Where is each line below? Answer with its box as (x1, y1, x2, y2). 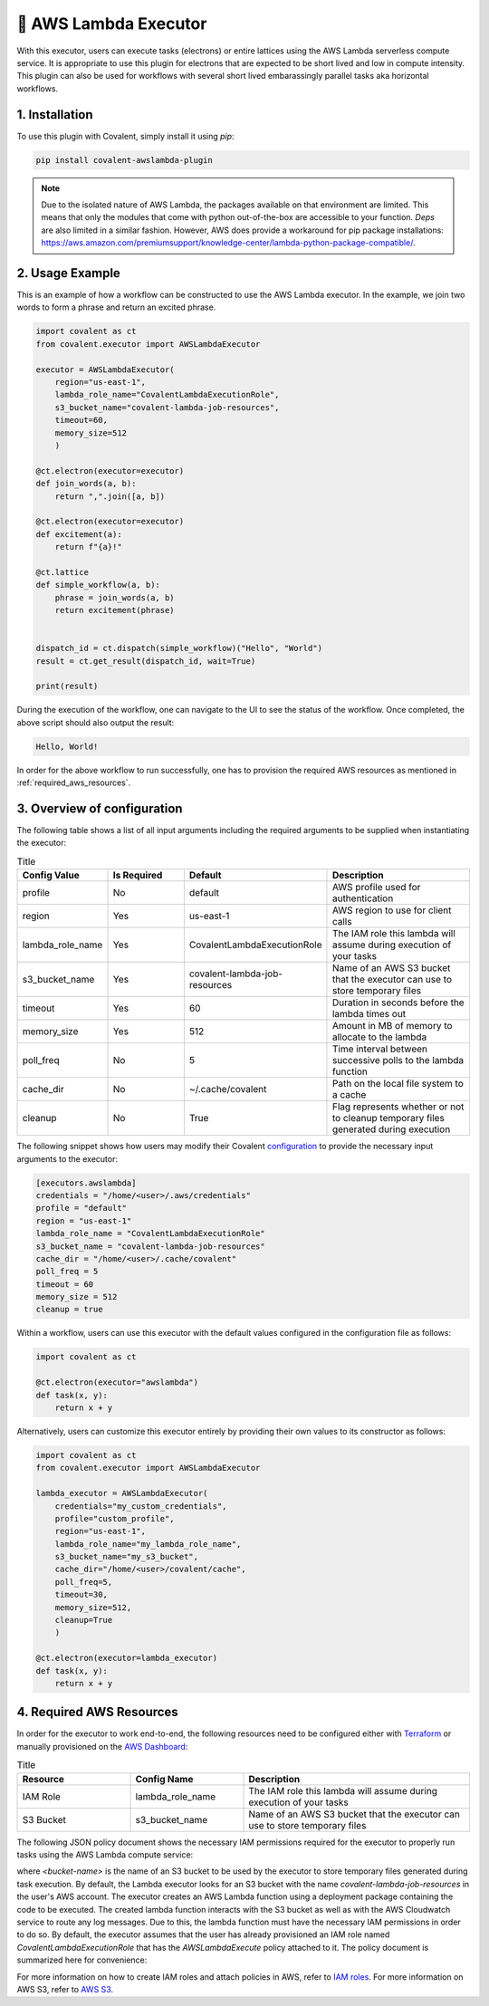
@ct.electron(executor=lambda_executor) (35, 1653, 217, 1664)
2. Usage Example (16, 265, 121, 281)
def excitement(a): (35, 529, 122, 539)
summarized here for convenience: (16, 1954, 148, 1965)
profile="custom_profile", (54, 1513, 176, 1523)
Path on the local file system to (331, 1078, 464, 1090)
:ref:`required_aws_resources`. (16, 777, 131, 788)
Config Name (135, 1772, 194, 1785)
